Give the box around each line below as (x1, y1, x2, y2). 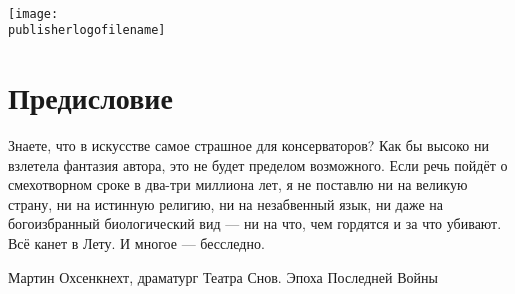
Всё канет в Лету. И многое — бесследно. (8, 233, 265, 253)
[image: (8, 6, 59, 21)
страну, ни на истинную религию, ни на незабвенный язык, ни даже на (8, 193, 443, 214)
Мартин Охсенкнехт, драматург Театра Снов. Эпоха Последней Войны (8, 266, 438, 287)
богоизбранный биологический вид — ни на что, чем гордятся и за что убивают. (8, 213, 502, 234)
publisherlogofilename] (8, 23, 166, 38)
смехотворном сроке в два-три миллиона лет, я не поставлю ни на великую (8, 174, 468, 195)
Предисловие (8, 77, 173, 118)
